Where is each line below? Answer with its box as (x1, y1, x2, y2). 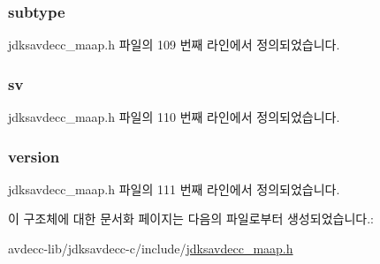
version (8, 145, 60, 167)
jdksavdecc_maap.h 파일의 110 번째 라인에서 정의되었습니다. (8, 108, 340, 126)
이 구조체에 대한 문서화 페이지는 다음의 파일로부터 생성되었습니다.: (8, 209, 374, 228)
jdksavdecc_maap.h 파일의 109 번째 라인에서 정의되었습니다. (8, 35, 340, 54)
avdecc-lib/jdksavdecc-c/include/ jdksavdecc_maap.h (8, 239, 293, 258)
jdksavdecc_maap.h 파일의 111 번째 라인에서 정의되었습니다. (8, 179, 340, 198)
